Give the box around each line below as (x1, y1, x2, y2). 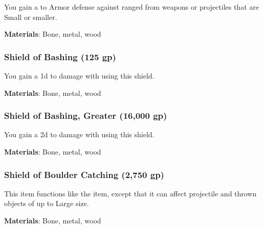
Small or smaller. (4, 11, 57, 22)
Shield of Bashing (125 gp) (4, 50, 116, 63)
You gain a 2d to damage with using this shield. (4, 129, 155, 140)
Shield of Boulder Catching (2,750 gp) (4, 168, 164, 181)
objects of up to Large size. (4, 198, 89, 209)
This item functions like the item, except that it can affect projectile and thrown (4, 188, 257, 198)
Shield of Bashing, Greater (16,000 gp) (4, 109, 167, 122)
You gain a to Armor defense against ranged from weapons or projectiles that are (4, 2, 259, 12)
